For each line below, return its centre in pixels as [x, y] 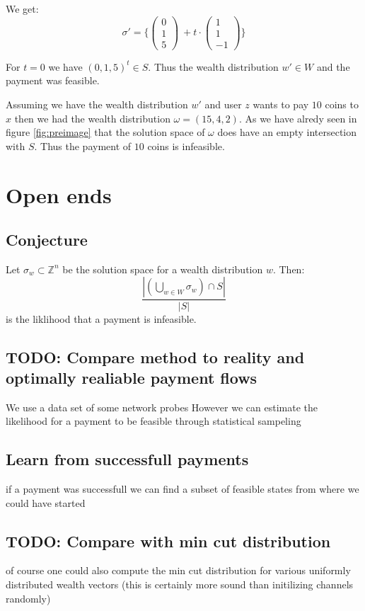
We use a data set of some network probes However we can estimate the [162, 407]
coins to [342, 104]
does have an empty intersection [287, 132]
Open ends [59, 194]
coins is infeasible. [186, 145]
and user [223, 104]
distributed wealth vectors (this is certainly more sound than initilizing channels [180, 584]
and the [333, 66]
